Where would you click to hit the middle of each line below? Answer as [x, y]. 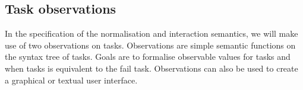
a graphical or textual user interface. [71, 80]
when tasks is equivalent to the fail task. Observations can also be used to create [151, 68]
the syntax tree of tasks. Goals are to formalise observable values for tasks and [148, 57]
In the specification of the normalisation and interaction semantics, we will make [151, 33]
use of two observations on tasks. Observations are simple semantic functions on [150, 45]
